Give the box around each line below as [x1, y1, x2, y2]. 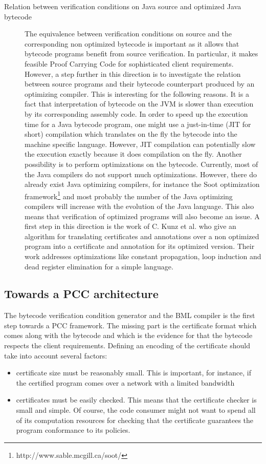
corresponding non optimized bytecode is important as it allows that [25, 38, 239, 49]
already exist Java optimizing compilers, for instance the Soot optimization [25, 179, 260, 189]
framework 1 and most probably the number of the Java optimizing [25, 189, 233, 201]
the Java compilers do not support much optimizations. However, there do [25, 168, 257, 179]
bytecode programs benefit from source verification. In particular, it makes [25, 48, 258, 59]
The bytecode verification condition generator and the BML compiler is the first [4, 310, 255, 321]
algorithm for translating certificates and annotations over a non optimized [25, 230, 259, 241]
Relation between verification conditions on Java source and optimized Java [4, 1, 241, 11]
